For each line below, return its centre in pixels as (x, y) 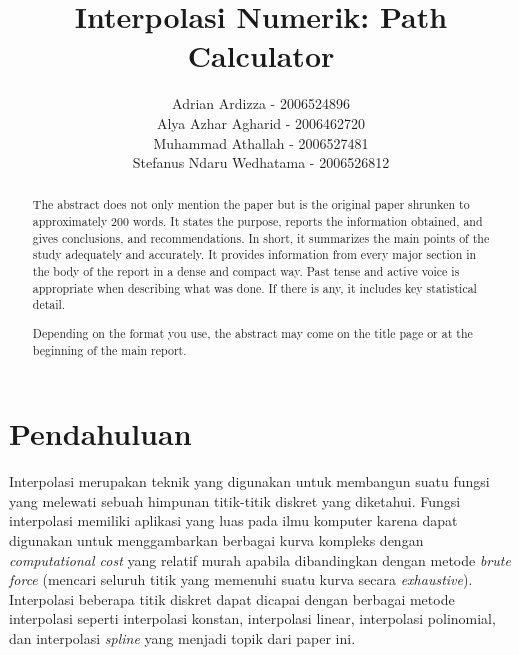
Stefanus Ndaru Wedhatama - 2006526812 (261, 162)
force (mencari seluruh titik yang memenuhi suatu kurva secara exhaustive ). (241, 579)
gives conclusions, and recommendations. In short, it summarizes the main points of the (261, 237)
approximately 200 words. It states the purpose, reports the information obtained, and (257, 221)
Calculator (261, 55)
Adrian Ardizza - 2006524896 (261, 103)
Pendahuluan (100, 433)
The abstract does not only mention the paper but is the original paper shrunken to (251, 204)
